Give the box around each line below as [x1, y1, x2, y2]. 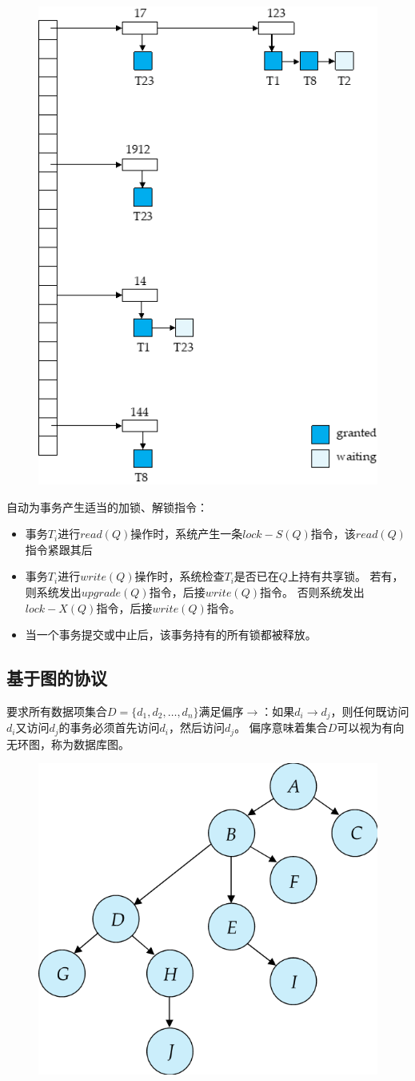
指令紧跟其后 [25, 540, 93, 557]
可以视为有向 [337, 719, 405, 736]
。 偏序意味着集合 [234, 719, 328, 736]
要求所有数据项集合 [6, 702, 107, 719]
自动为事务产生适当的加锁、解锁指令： [6, 498, 208, 515]
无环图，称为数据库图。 [6, 735, 130, 752]
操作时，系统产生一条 [130, 525, 243, 542]
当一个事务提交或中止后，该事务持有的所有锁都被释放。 [25, 626, 317, 643]
